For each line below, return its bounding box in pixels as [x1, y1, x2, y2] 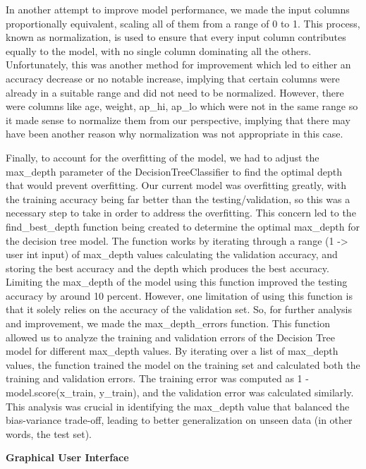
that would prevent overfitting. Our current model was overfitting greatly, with [6, 178, 346, 193]
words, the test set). [6, 426, 92, 441]
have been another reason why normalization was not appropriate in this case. [6, 126, 343, 141]
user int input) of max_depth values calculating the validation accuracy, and [6, 247, 338, 262]
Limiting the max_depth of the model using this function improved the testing [6, 274, 348, 289]
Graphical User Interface [6, 450, 129, 465]
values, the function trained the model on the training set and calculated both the [6, 357, 360, 372]
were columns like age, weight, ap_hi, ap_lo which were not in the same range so [6, 99, 358, 114]
